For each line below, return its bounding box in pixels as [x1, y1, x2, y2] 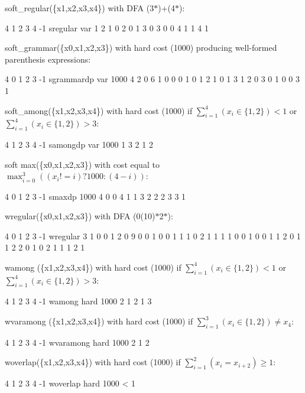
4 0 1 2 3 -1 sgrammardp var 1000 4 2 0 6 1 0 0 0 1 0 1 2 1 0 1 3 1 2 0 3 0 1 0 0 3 [5, 73, 300, 85]
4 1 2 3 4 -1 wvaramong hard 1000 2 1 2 [5, 336, 150, 348]
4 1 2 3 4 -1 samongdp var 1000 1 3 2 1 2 [5, 138, 153, 151]
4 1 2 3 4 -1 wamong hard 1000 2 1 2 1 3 [5, 295, 152, 307]
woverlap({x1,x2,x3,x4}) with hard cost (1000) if [5, 356, 181, 368]
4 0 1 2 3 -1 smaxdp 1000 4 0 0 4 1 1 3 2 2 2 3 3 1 [5, 190, 186, 202]
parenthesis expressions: [5, 53, 91, 65]
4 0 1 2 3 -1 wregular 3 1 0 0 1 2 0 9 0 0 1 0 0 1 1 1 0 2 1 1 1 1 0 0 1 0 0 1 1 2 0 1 [5, 229, 301, 242]
